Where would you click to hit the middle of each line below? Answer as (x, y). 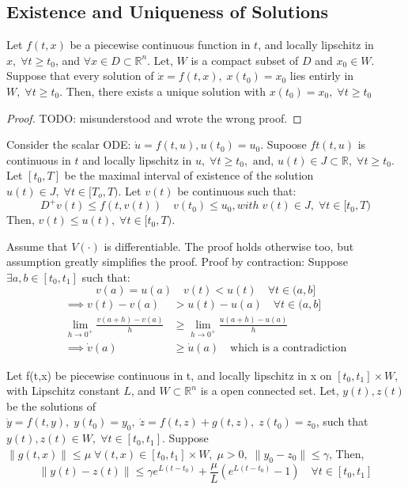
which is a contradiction (289, 348)
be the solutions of (51, 406)
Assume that (37, 246)
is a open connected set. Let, (270, 390)
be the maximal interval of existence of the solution (189, 175)
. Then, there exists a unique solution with (162, 91)
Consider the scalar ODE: (69, 144)
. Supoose (283, 144)
